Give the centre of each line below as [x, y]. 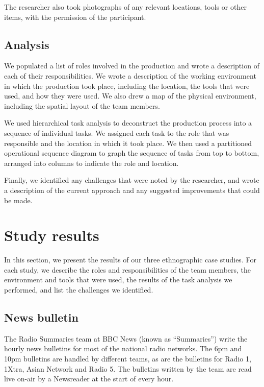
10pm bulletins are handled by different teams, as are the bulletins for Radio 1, [128, 358]
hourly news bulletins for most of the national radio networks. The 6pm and [123, 348]
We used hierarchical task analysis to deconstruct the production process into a [128, 123]
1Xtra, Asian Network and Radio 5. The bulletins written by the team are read [128, 368]
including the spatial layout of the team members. [82, 105]
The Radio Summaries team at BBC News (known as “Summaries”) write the [126, 338]
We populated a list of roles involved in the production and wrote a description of [132, 66]
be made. [18, 200]
